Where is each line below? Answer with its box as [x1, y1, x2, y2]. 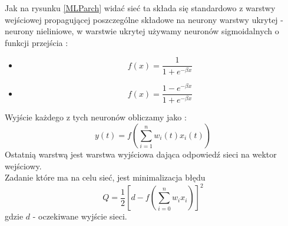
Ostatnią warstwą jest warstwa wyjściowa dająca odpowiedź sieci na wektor [5, 148, 277, 160]
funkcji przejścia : [5, 36, 68, 48]
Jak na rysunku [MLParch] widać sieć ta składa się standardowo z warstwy [5, 2, 276, 14]
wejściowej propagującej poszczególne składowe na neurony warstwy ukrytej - [5, 13, 283, 25]
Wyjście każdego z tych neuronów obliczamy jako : [5, 111, 187, 123]
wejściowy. [5, 159, 42, 172]
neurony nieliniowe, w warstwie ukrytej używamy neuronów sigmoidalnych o [5, 25, 279, 37]
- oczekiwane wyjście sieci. [32, 210, 127, 222]
